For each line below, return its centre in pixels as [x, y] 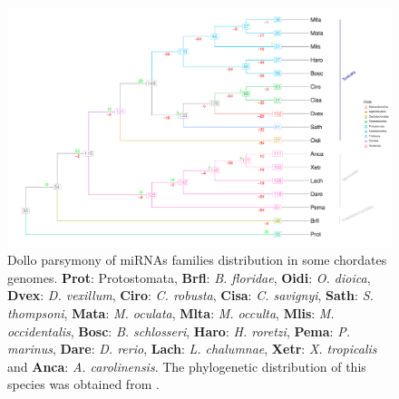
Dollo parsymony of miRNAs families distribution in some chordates [197, 260]
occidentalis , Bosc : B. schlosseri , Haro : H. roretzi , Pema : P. [179, 331]
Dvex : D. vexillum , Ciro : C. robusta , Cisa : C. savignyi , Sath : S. [190, 295]
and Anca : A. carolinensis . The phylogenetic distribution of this [187, 366]
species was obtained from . [83, 384]
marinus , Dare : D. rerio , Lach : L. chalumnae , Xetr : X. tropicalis [192, 349]
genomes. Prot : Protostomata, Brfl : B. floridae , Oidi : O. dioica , [189, 277]
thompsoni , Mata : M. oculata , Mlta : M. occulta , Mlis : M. [171, 312]
